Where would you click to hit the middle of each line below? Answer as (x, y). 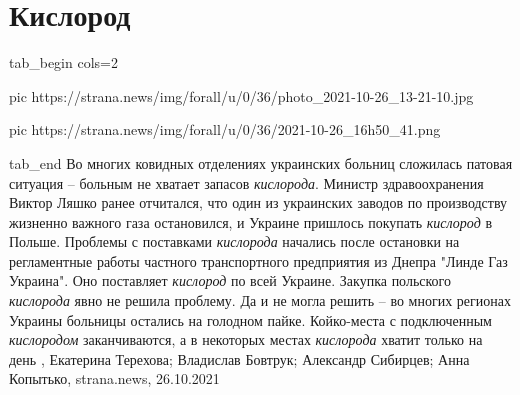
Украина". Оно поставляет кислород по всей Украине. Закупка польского (230, 280)
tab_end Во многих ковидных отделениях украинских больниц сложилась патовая (261, 162)
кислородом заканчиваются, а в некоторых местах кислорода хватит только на (246, 339)
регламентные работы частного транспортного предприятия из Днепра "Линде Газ (258, 260)
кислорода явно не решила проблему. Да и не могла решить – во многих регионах (260, 300)
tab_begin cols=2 (63, 62)
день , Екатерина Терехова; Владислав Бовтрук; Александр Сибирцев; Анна (239, 358)
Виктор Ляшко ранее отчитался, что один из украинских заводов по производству (258, 202)
